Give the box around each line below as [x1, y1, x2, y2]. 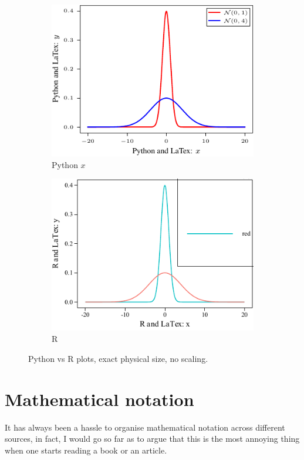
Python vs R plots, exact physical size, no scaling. [28, 352, 208, 364]
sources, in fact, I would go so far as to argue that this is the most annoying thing [5, 432, 300, 445]
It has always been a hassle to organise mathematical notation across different [5, 421, 285, 433]
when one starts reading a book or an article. [5, 444, 167, 456]
